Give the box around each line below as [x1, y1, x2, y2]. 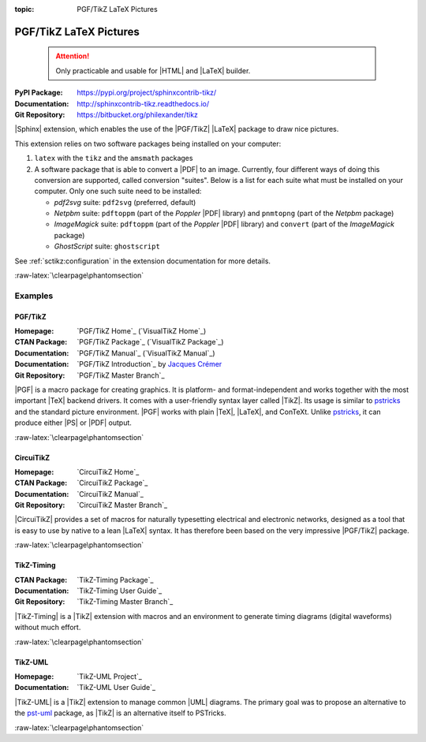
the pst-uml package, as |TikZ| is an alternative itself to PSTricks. [14, 708, 226, 718]
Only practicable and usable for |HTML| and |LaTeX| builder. [55, 65, 251, 75]
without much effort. [14, 623, 81, 632]
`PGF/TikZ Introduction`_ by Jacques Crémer [77, 360, 222, 369]
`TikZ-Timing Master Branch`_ [77, 597, 174, 606]
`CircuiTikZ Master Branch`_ [77, 501, 168, 510]
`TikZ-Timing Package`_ [77, 575, 154, 584]
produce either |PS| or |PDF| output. [14, 418, 132, 427]
